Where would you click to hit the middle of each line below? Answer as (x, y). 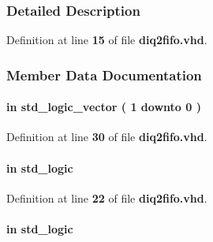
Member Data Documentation (104, 74)
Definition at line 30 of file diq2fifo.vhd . (107, 137)
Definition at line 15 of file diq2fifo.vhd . (107, 40)
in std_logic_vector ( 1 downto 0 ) (104, 107)
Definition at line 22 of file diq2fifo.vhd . (107, 197)
